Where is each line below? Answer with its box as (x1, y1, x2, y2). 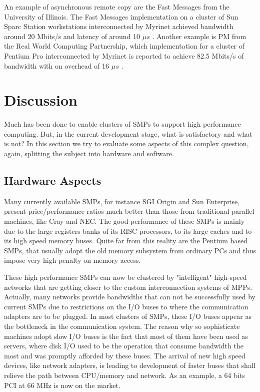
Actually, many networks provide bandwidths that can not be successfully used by (4, 291, 256, 302)
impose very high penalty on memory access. (4, 255, 141, 265)
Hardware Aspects (4, 173, 101, 188)
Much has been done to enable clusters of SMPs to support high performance (4, 119, 241, 129)
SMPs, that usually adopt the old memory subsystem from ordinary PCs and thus (4, 245, 256, 255)
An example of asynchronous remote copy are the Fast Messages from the (4, 2, 229, 12)
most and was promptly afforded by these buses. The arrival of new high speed (4, 350, 245, 360)
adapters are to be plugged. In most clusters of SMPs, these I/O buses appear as (4, 311, 251, 321)
